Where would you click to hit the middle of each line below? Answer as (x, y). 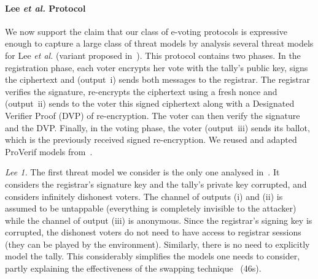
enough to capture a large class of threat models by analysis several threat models (159, 43)
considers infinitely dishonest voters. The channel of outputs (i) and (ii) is (144, 196)
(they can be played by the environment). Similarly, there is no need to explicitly (157, 244)
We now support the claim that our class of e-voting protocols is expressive (146, 31)
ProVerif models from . (49, 151)
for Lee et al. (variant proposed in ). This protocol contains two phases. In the (153, 55)
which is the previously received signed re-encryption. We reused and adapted (151, 139)
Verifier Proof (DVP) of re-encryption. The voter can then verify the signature (153, 115)
